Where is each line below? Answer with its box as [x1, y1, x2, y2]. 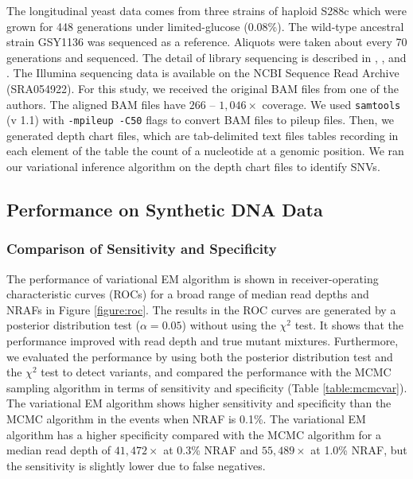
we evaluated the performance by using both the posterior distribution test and [6, 348, 393, 364]
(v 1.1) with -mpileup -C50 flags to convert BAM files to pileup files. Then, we [6, 111, 395, 128]
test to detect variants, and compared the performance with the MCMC [41, 364, 392, 380]
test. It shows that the [294, 317, 403, 333]
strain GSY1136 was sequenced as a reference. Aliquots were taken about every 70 [6, 33, 407, 50]
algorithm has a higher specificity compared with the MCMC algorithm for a [6, 426, 381, 442]
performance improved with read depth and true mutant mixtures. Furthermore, [6, 333, 399, 349]
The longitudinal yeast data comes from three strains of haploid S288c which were [6, 2, 407, 18]
